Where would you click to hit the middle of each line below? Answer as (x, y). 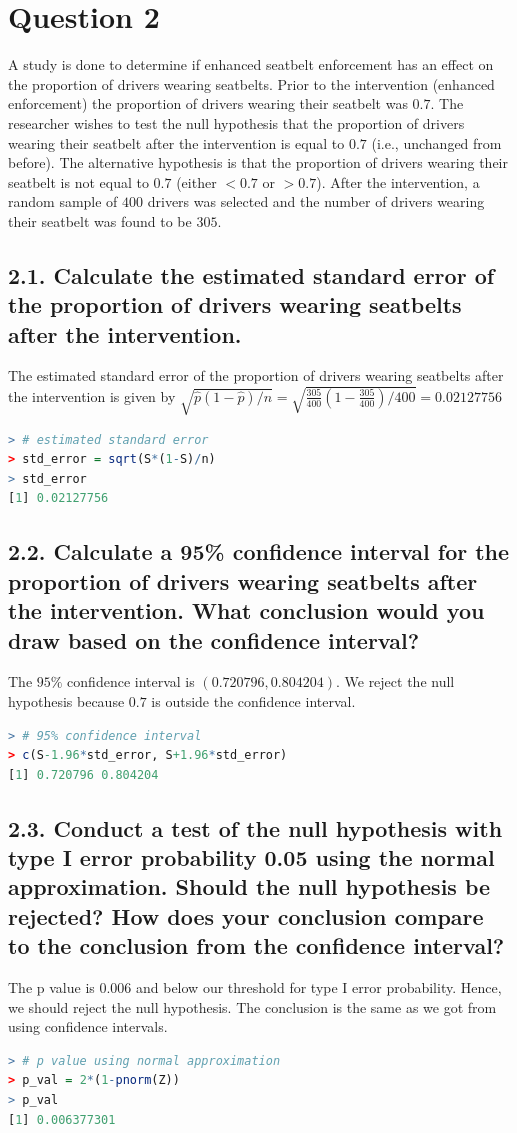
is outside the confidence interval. (253, 700)
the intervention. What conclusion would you (246, 610)
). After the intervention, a (398, 181)
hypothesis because (66, 700)
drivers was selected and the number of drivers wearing (316, 201)
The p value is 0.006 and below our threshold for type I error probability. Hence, (255, 987)
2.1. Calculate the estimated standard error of (251, 274)
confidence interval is (131, 681)
